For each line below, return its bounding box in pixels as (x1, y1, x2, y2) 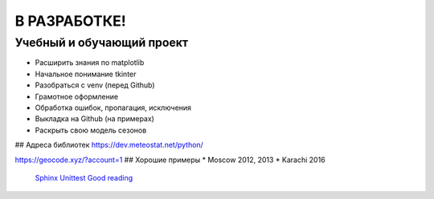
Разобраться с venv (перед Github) (35, 80, 156, 90)
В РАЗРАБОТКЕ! (14, 12, 126, 30)
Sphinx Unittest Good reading (35, 173, 133, 182)
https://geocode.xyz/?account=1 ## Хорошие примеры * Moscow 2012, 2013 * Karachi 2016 (14, 155, 325, 164)
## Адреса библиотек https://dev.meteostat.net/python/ (14, 140, 204, 150)
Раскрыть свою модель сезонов (35, 125, 147, 135)
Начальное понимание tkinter (35, 69, 137, 79)
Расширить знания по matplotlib (35, 58, 145, 67)
